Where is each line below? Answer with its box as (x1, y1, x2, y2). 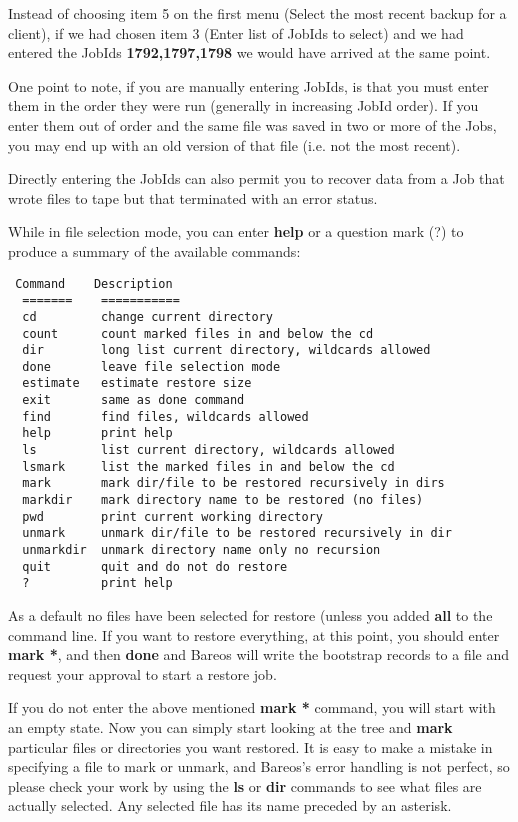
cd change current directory (22, 309, 273, 324)
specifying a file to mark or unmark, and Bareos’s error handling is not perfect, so (8, 756, 510, 777)
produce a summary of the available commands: (8, 240, 301, 261)
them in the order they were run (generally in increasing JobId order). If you (8, 95, 479, 116)
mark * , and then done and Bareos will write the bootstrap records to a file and (8, 644, 510, 665)
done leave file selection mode (22, 359, 281, 374)
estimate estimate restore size (22, 376, 252, 391)
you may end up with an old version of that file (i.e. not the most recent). (8, 134, 461, 155)
